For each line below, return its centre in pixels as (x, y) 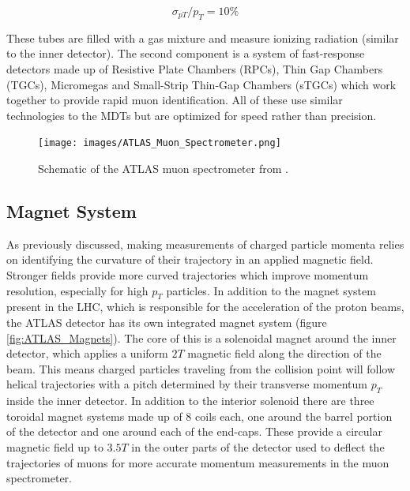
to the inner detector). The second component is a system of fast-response (186, 53)
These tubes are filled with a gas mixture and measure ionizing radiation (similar (203, 37)
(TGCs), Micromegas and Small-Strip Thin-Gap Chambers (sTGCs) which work (201, 84)
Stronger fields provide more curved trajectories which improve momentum (188, 275)
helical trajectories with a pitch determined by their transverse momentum (187, 384)
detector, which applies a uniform (87, 353)
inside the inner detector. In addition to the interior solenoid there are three (190, 401)
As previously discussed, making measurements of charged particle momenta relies (205, 244)
